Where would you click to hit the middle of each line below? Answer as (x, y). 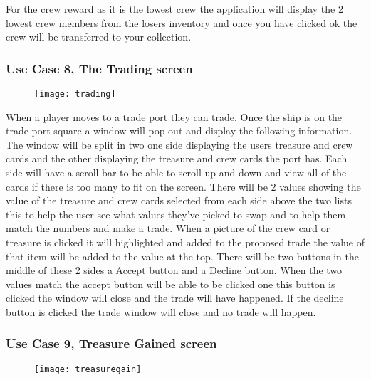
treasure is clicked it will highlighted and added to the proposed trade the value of (185, 242)
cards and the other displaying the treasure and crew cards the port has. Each (177, 158)
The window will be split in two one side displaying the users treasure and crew (179, 144)
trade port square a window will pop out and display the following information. (179, 131)
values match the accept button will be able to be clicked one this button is (171, 284)
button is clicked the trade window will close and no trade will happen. (161, 311)
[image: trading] (75, 94)
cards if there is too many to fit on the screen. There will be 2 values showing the (183, 186)
